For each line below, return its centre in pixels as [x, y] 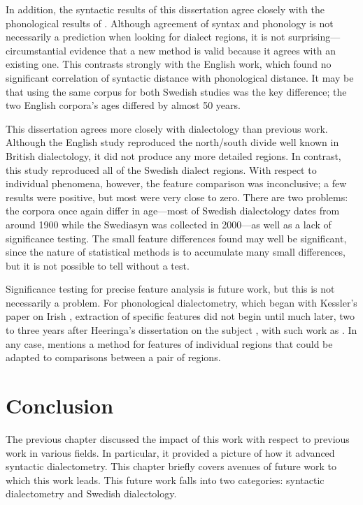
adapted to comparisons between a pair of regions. [113, 357]
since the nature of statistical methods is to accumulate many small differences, [176, 252]
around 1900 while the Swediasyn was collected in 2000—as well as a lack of [169, 224]
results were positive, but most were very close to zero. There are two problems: [177, 197]
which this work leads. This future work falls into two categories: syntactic [165, 480]
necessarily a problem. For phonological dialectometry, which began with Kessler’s [181, 302]
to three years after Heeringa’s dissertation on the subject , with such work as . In [181, 330]
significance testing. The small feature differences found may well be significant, [176, 238]
